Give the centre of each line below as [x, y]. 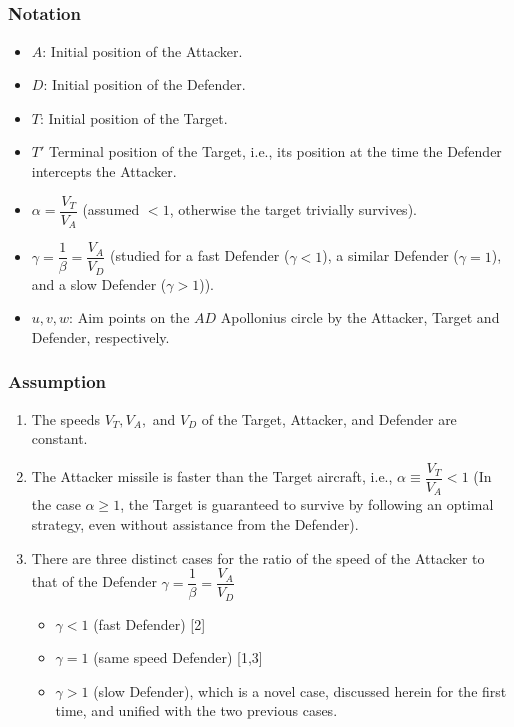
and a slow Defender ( [99, 283]
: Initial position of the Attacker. [142, 50]
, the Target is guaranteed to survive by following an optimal [307, 504]
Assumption [57, 381]
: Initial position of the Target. [133, 117]
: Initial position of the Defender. [144, 84]
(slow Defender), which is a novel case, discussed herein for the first [300, 690]
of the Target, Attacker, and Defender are [329, 418]
